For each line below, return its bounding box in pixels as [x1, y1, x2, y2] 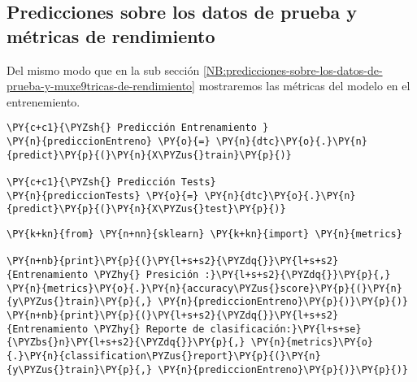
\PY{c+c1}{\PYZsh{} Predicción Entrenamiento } [7, 122, 269, 134]
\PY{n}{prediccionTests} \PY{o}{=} [7, 189, 199, 202]
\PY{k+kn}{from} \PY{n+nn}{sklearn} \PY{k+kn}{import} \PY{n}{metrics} [7, 228, 402, 240]
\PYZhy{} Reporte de [93, 323, 205, 335]
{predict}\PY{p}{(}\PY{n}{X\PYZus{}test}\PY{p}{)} [7, 203, 286, 215]
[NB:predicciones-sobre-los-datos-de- [202, 61, 383, 78]
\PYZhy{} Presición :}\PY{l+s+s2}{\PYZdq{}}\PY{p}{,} [93, 268, 391, 280]
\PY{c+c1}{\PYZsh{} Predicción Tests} [7, 176, 216, 188]
